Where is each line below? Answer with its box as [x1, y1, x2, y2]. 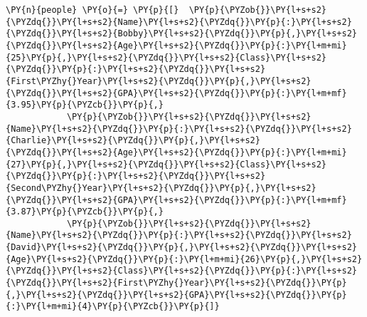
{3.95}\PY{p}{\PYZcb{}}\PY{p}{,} [6, 100, 164, 110]
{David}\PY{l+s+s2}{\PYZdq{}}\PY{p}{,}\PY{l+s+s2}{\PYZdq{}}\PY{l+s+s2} [6, 242, 357, 253]
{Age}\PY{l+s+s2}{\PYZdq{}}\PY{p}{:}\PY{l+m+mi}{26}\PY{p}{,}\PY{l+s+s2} [6, 254, 363, 264]
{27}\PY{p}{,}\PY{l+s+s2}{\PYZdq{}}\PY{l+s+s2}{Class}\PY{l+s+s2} [6, 159, 327, 170]
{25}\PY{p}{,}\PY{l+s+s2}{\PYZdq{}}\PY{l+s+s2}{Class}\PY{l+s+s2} [6, 52, 327, 63]
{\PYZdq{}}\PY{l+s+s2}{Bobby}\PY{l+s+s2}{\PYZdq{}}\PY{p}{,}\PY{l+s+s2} [6, 28, 357, 39]
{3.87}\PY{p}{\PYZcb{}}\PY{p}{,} [6, 207, 164, 217]
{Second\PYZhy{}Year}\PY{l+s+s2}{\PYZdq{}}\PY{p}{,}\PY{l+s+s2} [6, 182, 317, 193]
